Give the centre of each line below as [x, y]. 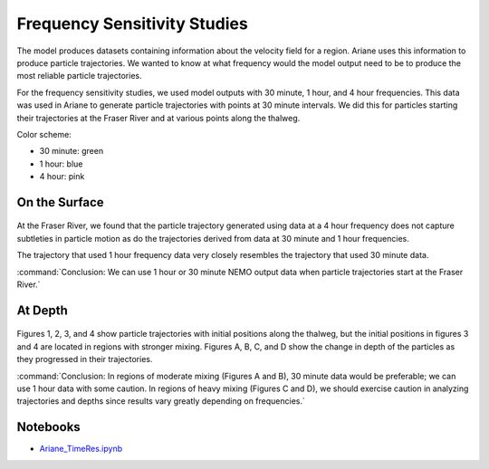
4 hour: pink [62, 177]
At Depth [42, 310]
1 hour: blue [61, 164]
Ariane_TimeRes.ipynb [81, 449]
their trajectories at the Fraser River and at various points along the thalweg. [158, 118]
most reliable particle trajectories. [79, 76]
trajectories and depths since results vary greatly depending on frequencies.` [161, 401]
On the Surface [60, 202]
